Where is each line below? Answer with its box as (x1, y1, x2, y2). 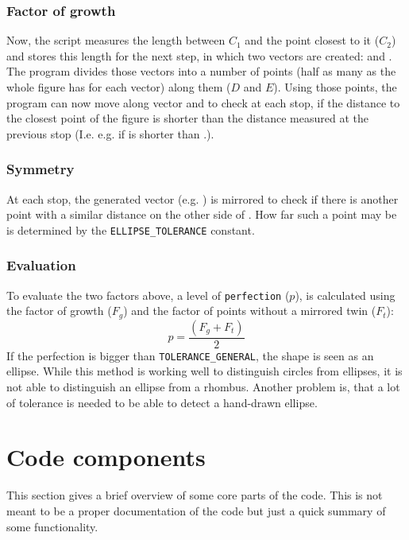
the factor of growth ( (6, 302, 112, 319)
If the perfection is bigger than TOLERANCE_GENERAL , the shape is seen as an (6, 347, 374, 363)
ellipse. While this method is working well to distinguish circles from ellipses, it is (6, 363, 403, 379)
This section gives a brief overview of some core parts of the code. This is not (6, 487, 383, 503)
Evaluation (6, 255, 76, 275)
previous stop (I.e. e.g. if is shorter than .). (6, 125, 214, 142)
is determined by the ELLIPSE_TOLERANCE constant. (6, 221, 255, 238)
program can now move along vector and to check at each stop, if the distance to (6, 94, 400, 111)
